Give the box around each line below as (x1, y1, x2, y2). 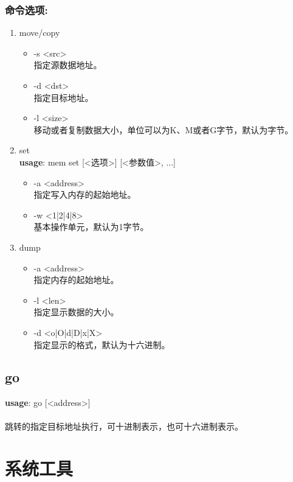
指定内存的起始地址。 (33, 273, 119, 286)
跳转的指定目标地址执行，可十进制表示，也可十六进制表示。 (5, 420, 243, 433)
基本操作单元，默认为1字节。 (33, 220, 149, 233)
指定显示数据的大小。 (33, 306, 119, 318)
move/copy (19, 26, 60, 39)
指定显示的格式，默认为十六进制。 (33, 338, 170, 351)
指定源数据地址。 (33, 58, 102, 71)
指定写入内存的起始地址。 (33, 188, 136, 201)
